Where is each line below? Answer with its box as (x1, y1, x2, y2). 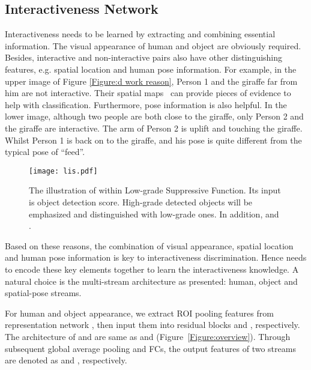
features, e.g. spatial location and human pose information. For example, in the (5, 62, 297, 75)
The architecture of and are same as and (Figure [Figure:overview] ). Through (5, 330, 291, 342)
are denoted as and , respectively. (5, 354, 127, 366)
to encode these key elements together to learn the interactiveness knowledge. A (5, 262, 299, 275)
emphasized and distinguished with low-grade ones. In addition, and (29, 207, 279, 220)
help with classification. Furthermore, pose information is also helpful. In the (5, 98, 287, 111)
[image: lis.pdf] (29, 166, 98, 175)
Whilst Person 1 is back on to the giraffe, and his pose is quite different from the (5, 133, 302, 146)
